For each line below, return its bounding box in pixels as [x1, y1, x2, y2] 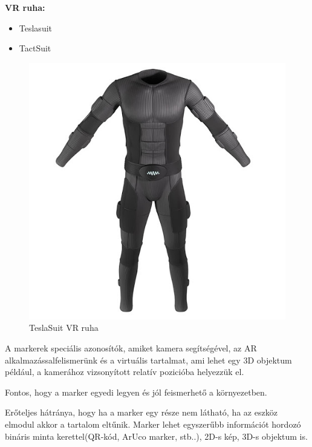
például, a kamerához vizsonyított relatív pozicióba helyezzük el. [5, 365, 244, 378]
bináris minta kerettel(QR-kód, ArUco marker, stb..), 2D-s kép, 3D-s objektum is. [5, 429, 308, 442]
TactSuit [19, 42, 51, 54]
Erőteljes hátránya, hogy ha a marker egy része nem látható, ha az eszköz [5, 406, 278, 419]
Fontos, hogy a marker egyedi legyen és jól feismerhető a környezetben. [5, 385, 267, 398]
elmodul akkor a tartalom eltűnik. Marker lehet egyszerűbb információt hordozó [5, 417, 301, 430]
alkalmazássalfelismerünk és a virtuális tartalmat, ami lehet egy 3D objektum [5, 353, 292, 366]
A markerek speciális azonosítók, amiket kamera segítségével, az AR [5, 341, 257, 354]
